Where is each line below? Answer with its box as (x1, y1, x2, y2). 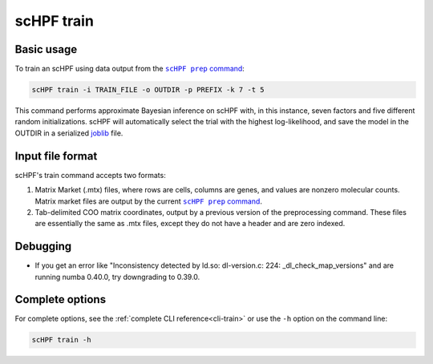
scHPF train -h (31, 335, 91, 345)
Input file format (14, 149, 98, 163)
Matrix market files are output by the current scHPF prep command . (34, 196, 262, 206)
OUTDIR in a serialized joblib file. (14, 128, 123, 138)
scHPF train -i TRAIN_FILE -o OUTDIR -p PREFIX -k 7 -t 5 (31, 85, 265, 95)
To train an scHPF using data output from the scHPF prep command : (14, 64, 245, 74)
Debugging (14, 240, 72, 253)
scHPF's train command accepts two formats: (14, 170, 166, 180)
